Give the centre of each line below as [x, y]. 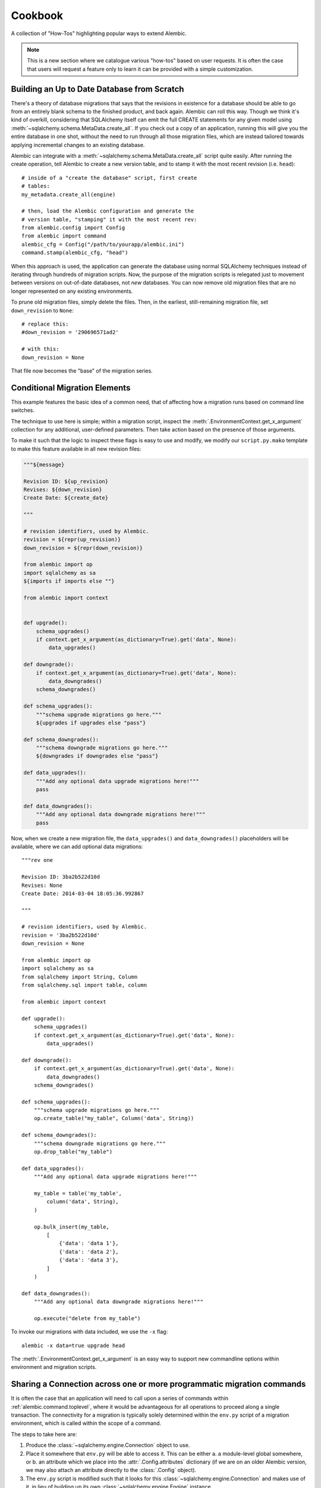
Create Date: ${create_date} [66, 498]
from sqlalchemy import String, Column [80, 977]
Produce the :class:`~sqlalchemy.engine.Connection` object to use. [108, 1445]
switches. [23, 410]
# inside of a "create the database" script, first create [109, 178]
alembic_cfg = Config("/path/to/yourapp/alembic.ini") [103, 244]
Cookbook [37, 15]
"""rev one [37, 860]
